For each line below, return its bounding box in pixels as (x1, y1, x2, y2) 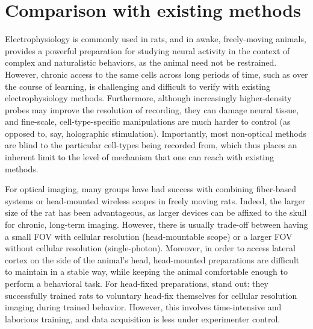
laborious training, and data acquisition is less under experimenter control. (5, 312, 280, 325)
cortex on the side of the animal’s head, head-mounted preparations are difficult (5, 253, 300, 266)
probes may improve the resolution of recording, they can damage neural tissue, (5, 103, 299, 116)
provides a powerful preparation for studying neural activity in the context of (5, 44, 290, 57)
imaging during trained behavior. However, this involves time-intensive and (5, 301, 282, 313)
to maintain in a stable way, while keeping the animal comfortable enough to (5, 265, 288, 278)
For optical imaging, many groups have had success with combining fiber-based (5, 183, 297, 195)
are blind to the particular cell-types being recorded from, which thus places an (5, 139, 297, 151)
